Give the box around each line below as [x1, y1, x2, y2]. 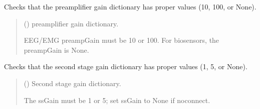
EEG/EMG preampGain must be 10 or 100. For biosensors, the [24, 35, 219, 45]
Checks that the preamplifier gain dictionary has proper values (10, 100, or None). [4, 1, 256, 11]
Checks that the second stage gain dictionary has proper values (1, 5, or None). [4, 61, 247, 72]
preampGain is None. [24, 44, 89, 55]
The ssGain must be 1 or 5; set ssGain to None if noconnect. [24, 95, 210, 105]
